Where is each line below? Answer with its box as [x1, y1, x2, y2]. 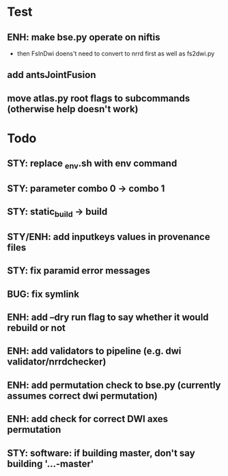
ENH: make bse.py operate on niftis [7, 31, 160, 43]
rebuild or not [7, 322, 66, 334]
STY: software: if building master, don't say [7, 447, 196, 459]
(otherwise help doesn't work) [7, 103, 139, 115]
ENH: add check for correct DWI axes [7, 413, 169, 425]
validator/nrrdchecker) [7, 356, 106, 368]
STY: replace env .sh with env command [7, 158, 177, 171]
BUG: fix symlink [7, 288, 80, 300]
